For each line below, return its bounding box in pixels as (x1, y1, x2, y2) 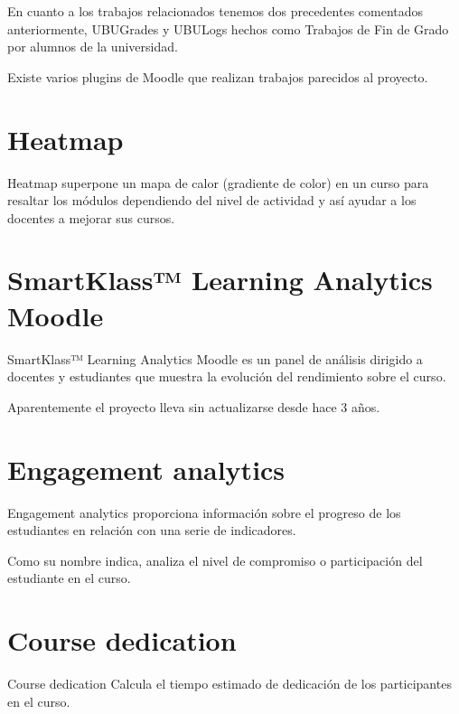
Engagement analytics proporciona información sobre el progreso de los (7, 503, 401, 521)
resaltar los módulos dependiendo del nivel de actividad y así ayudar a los (7, 191, 417, 210)
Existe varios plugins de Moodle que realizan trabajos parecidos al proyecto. (7, 67, 428, 86)
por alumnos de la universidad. (7, 37, 178, 56)
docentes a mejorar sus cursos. (7, 208, 175, 227)
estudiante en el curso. (7, 568, 131, 587)
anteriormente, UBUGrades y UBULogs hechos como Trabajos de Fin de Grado (7, 19, 449, 38)
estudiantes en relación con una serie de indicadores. (7, 521, 296, 540)
